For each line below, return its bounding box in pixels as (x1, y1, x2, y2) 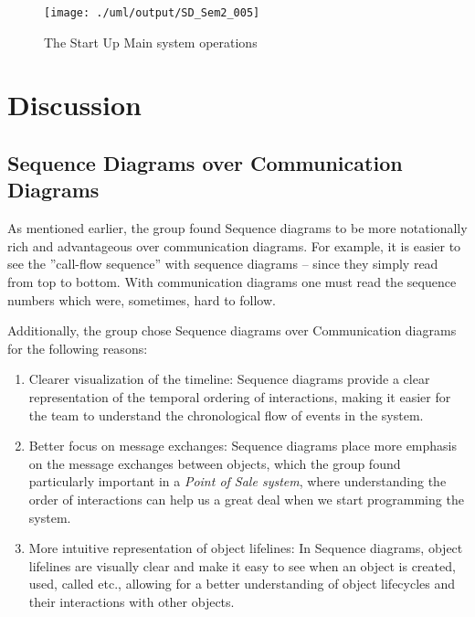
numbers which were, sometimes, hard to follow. (7, 290, 276, 309)
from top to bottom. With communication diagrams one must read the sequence (7, 272, 457, 291)
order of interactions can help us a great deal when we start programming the (28, 489, 464, 508)
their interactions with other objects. (28, 591, 235, 611)
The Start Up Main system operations (44, 32, 258, 51)
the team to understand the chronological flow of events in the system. (28, 405, 424, 424)
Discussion (7, 86, 142, 123)
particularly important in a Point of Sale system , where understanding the (28, 472, 447, 491)
